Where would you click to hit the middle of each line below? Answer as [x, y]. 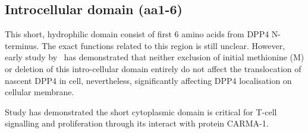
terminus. [22, 45]
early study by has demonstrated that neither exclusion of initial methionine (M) [155, 57]
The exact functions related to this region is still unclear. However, [163, 45]
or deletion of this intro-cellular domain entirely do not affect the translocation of [153, 68]
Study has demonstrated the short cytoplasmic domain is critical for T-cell [141, 111]
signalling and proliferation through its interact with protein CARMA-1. [137, 123]
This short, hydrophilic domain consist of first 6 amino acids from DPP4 [137, 34]
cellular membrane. [40, 92]
